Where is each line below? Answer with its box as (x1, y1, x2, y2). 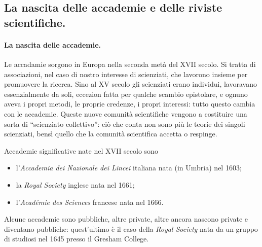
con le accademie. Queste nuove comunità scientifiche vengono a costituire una (4, 108, 247, 119)
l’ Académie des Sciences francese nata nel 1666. (16, 196, 164, 207)
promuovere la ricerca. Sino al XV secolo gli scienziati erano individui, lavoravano (4, 79, 257, 89)
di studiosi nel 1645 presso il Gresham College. (4, 233, 149, 244)
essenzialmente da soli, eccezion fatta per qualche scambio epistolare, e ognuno (4, 88, 248, 99)
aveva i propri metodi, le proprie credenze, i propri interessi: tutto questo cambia (4, 98, 255, 109)
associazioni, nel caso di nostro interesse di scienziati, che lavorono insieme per (4, 68, 248, 79)
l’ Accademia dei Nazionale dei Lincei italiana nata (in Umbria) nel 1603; (16, 162, 242, 173)
